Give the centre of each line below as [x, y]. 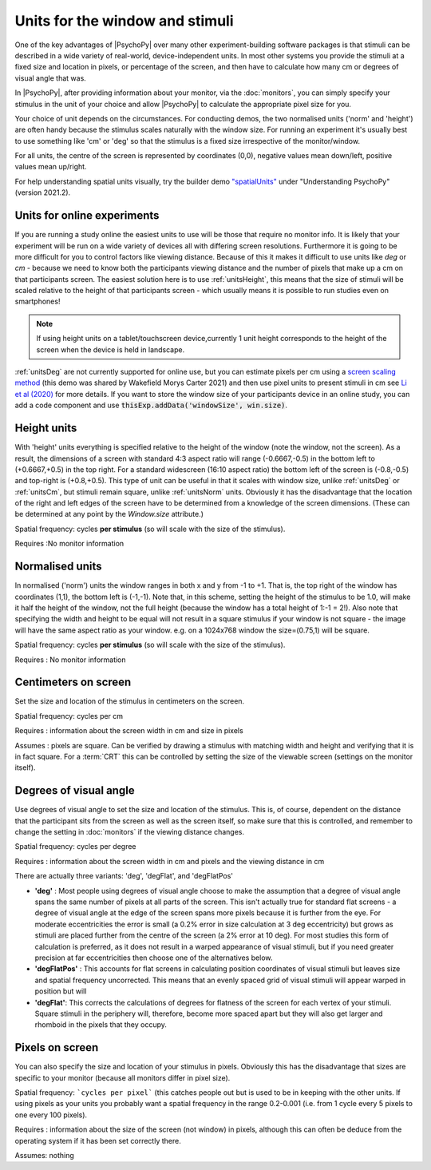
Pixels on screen [57, 1047]
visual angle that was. [51, 78]
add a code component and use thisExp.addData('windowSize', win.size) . [151, 405]
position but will [61, 991]
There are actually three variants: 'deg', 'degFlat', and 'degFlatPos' [124, 876]
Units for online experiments [87, 216]
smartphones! [38, 301]
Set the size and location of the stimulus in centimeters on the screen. [130, 701]
